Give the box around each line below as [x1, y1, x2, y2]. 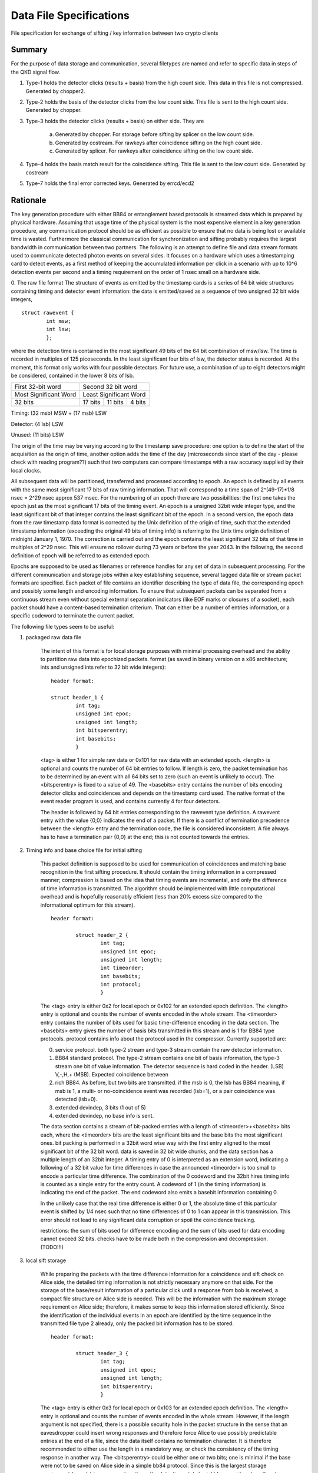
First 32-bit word [14, 383, 61, 391]
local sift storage [25, 1257, 67, 1264]
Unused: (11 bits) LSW [11, 431, 64, 438]
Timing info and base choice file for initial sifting [25, 847, 143, 854]
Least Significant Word [82, 391, 146, 399]
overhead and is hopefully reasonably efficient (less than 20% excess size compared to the [40, 893, 263, 900]
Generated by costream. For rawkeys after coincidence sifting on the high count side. [55, 139, 262, 146]
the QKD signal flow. [11, 68, 61, 75]
